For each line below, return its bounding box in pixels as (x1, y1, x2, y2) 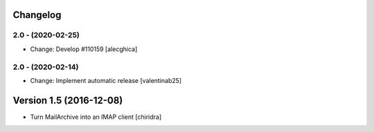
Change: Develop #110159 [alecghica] (30, 45, 138, 53)
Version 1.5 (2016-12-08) (12, 94, 123, 106)
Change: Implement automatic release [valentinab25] (30, 76, 182, 84)
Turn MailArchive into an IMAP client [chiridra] (30, 113, 162, 121)
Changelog (12, 9, 62, 21)
